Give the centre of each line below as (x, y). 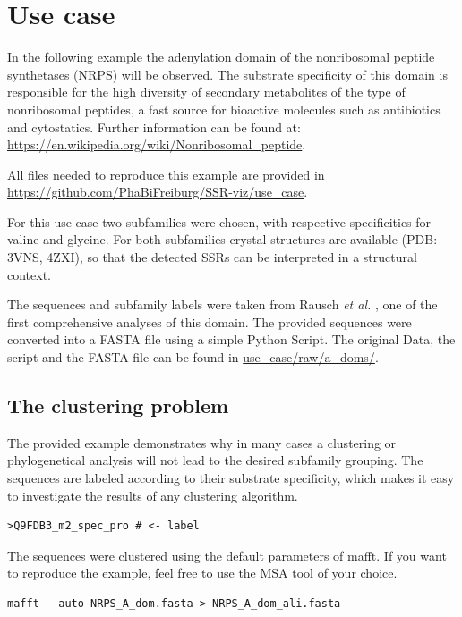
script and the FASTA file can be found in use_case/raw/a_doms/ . (193, 357)
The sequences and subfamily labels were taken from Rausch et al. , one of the (222, 304)
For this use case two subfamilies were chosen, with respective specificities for (219, 221)
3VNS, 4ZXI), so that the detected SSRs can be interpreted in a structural (212, 257)
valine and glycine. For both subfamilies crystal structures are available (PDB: (222, 239)
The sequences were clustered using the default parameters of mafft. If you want (227, 555)
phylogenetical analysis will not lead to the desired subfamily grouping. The (215, 460)
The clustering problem (118, 406)
